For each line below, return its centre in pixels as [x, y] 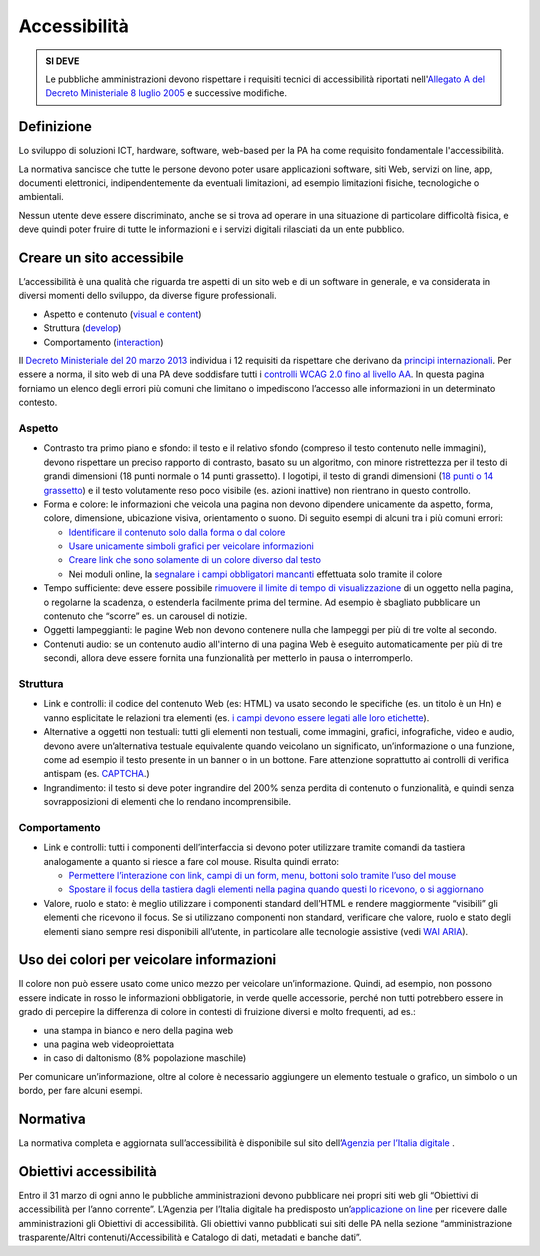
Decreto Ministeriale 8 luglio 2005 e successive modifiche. [166, 93]
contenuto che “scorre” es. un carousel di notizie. [145, 616]
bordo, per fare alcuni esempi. [80, 1091]
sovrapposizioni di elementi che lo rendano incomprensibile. [167, 802]
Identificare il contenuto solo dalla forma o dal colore [177, 532]
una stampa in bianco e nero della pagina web [138, 1030]
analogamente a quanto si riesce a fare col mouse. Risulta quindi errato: [191, 861]
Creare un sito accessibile [101, 258]
